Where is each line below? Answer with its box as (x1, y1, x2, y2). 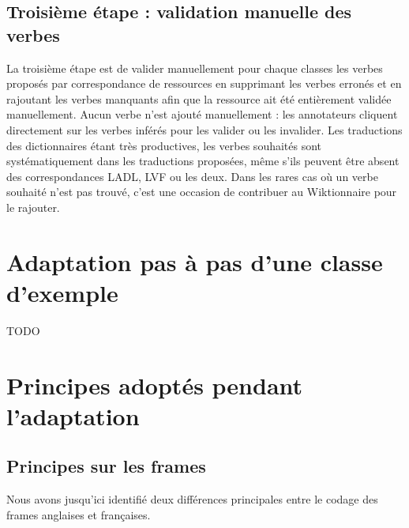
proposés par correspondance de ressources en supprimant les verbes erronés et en (6, 75, 402, 92)
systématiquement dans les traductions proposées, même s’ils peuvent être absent (6, 153, 400, 169)
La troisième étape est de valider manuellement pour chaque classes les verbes (6, 59, 383, 76)
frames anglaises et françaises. (6, 506, 151, 522)
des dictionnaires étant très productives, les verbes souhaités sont (6, 137, 322, 153)
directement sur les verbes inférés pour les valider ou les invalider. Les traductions (6, 121, 403, 138)
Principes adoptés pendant (6, 368, 303, 401)
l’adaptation (6, 399, 140, 432)
